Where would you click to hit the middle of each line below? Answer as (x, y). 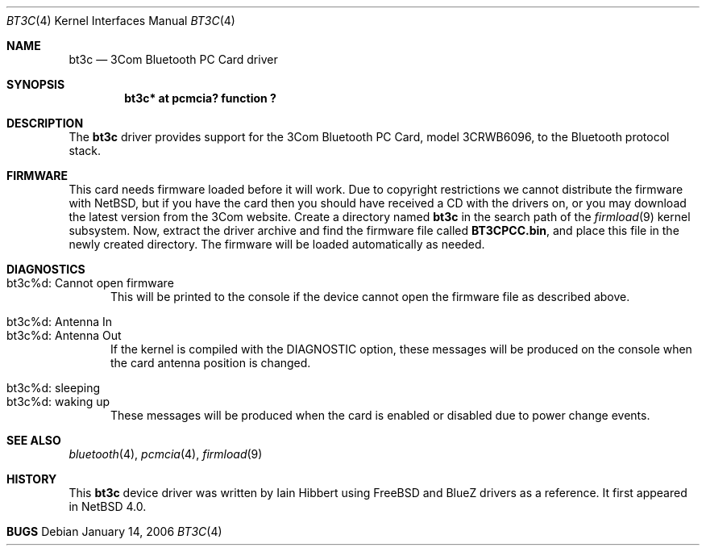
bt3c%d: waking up (58, 401)
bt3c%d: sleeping (54, 388)
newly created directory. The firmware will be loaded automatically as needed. (277, 244)
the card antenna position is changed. (211, 363)
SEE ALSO (34, 440)
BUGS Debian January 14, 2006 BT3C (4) (114, 531)
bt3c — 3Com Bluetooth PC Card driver (173, 59)
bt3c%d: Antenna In (59, 322)
